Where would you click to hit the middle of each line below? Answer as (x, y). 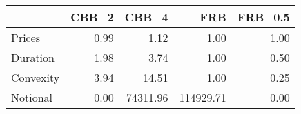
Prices (26, 37)
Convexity (36, 77)
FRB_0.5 (263, 17)
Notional (32, 97)
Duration (33, 57)
